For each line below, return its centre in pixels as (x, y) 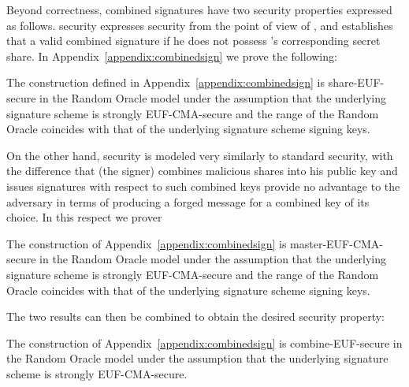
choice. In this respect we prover (84, 217)
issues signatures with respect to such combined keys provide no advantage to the (203, 186)
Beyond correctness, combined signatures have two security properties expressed (199, 9)
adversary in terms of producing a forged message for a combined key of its (188, 201)
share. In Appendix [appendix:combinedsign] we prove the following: (172, 56)
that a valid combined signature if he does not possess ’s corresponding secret (193, 41)
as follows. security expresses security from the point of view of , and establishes (200, 25)
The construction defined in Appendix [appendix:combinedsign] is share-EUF (193, 82)
